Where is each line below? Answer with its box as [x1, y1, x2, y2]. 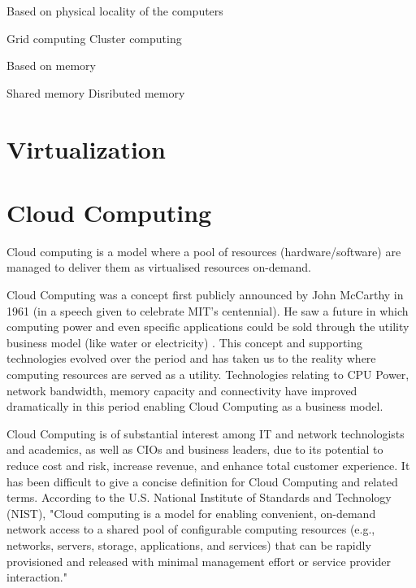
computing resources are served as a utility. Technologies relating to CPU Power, [6, 366, 409, 383]
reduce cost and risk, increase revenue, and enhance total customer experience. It [6, 457, 410, 473]
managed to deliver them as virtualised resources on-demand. [6, 259, 311, 276]
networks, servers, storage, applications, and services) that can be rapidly [6, 536, 371, 553]
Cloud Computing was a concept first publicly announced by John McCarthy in [6, 286, 404, 303]
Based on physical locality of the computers [6, 2, 223, 19]
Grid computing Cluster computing [6, 29, 182, 46]
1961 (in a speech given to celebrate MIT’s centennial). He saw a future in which [6, 302, 409, 319]
